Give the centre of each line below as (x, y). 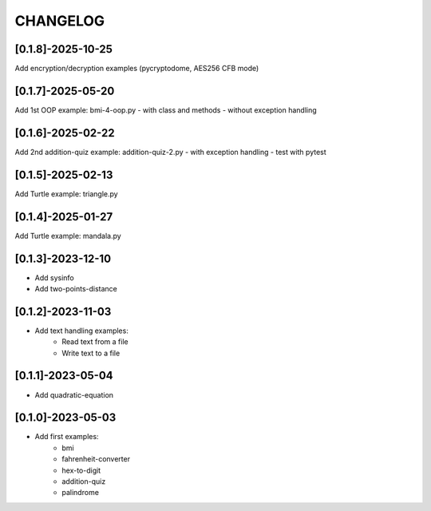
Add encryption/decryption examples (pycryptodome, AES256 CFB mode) (137, 69)
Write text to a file (91, 353)
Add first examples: (67, 437)
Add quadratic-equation (74, 394)
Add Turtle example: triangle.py (67, 194)
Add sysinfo (55, 277)
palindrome (81, 493)
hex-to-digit (81, 470)
